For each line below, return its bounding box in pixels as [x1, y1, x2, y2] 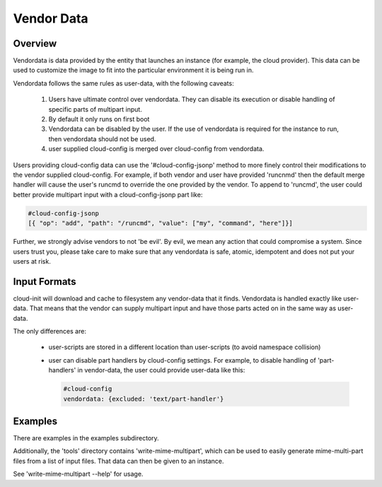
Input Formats [13, 276, 76, 288]
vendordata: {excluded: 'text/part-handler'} [63, 394, 224, 403]
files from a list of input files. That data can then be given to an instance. [13, 457, 224, 465]
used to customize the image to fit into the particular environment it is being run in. [13, 66, 254, 74]
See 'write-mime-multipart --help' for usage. [13, 470, 144, 479]
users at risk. [13, 257, 51, 265]
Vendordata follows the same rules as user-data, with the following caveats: [13, 78, 234, 88]
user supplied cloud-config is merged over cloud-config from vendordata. [48, 145, 265, 153]
